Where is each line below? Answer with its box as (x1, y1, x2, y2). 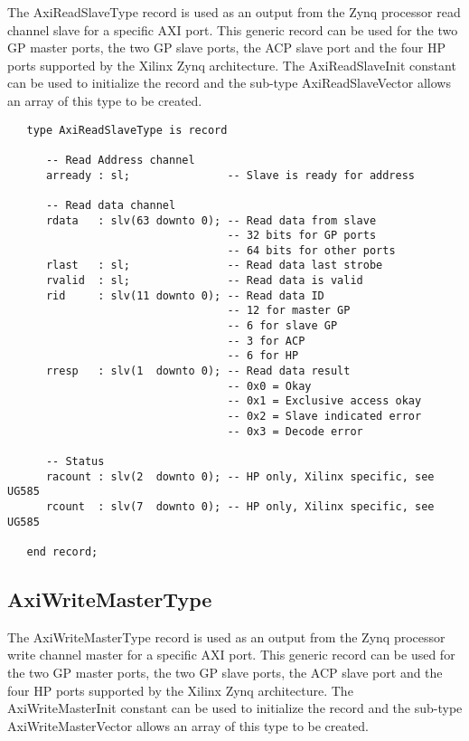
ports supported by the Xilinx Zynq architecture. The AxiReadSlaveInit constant (7, 55, 456, 74)
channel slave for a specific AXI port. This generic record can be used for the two (7, 20, 458, 39)
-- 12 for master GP (227, 304, 351, 318)
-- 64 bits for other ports (227, 243, 396, 257)
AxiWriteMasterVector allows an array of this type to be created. (7, 716, 369, 735)
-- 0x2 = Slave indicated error (227, 410, 422, 423)
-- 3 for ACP (227, 334, 305, 347)
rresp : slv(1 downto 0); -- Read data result (45, 365, 351, 378)
